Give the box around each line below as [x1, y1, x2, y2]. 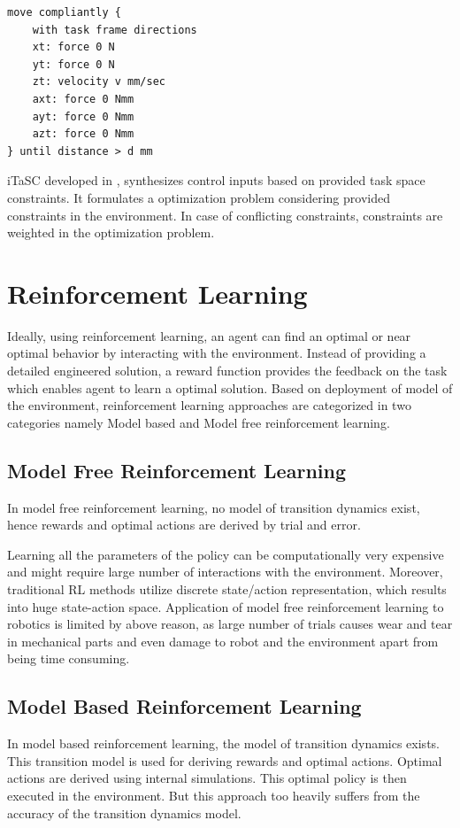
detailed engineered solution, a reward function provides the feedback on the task [7, 361, 448, 380]
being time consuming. [7, 649, 130, 668]
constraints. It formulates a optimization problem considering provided [7, 188, 390, 206]
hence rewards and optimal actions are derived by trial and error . [7, 515, 361, 534]
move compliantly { [7, 6, 121, 19]
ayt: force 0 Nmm [32, 110, 134, 123]
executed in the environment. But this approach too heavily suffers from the [7, 785, 420, 804]
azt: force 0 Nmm [32, 128, 134, 141]
